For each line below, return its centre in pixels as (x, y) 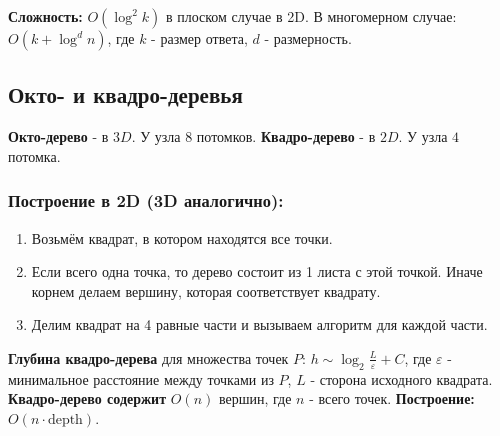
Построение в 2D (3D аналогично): (146, 200)
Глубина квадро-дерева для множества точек (148, 357)
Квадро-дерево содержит (87, 398)
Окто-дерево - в (58, 136)
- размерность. (308, 38)
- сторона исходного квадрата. (401, 378)
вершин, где (255, 398)
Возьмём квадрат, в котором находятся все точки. (182, 237)
